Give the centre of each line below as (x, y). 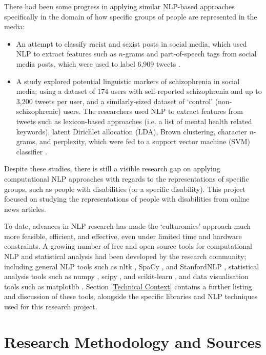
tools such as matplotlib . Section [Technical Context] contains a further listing (128, 286)
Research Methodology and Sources (133, 341)
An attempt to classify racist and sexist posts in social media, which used (131, 43)
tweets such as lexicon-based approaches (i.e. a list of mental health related (134, 121)
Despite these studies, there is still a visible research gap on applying (112, 169)
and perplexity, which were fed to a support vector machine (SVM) (145, 141)
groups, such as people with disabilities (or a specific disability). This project (125, 189)
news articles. (25, 209)
